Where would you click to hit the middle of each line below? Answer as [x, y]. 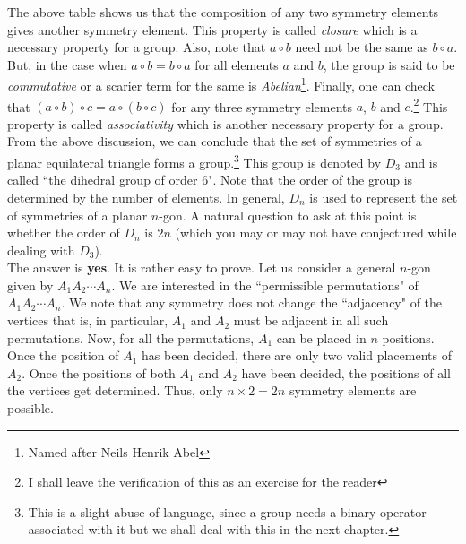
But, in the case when [67, 64]
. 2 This [429, 105]
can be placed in [321, 337]
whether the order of [64, 233]
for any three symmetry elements [262, 106]
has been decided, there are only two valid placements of [297, 355]
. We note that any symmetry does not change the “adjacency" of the [252, 302]
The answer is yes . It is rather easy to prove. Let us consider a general [202, 268]
